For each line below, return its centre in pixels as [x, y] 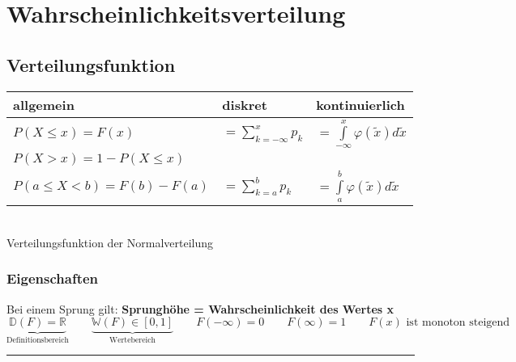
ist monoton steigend [458, 323]
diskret [245, 104]
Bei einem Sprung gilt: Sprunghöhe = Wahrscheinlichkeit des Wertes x [200, 308]
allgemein [44, 104]
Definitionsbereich [38, 341]
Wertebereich [133, 341]
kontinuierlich [360, 104]
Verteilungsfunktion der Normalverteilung [110, 242]
